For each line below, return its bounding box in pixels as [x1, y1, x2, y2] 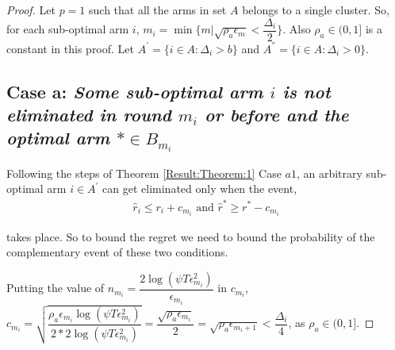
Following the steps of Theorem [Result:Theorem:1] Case [6, 164, 282, 181]
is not [282, 79, 331, 103]
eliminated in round [6, 102, 172, 127]
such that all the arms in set [89, 2, 227, 17]
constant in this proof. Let [6, 40, 135, 56]
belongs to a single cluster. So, [242, 2, 389, 17]
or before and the [205, 102, 349, 127]
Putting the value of [6, 279, 105, 296]
